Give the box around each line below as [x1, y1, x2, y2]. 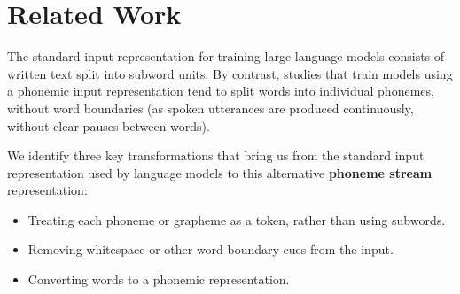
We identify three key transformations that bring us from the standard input [7, 146, 425, 165]
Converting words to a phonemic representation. [27, 270, 290, 289]
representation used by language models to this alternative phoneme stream [7, 163, 433, 182]
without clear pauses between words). [7, 116, 210, 135]
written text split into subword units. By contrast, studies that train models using [7, 64, 453, 82]
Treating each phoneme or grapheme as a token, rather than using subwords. [27, 210, 446, 228]
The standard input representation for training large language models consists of [7, 47, 445, 66]
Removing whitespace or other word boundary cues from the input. [27, 240, 394, 259]
